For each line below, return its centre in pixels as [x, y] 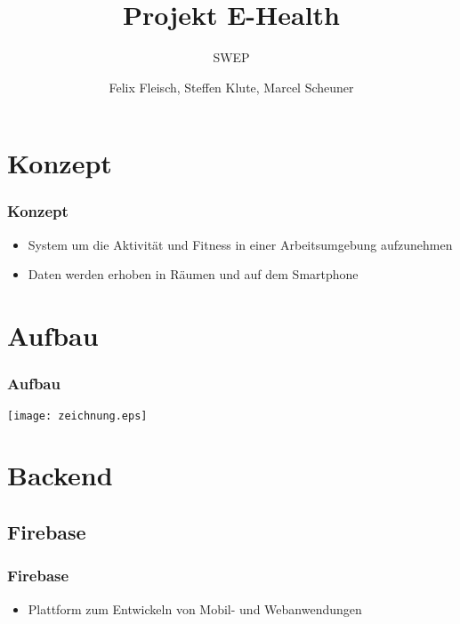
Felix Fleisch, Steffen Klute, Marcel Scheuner [231, 87]
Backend [60, 475]
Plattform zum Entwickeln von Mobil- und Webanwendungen [195, 608]
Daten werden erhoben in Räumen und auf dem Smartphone [193, 274]
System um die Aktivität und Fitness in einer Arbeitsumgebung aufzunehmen [240, 244]
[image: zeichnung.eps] [77, 416]
